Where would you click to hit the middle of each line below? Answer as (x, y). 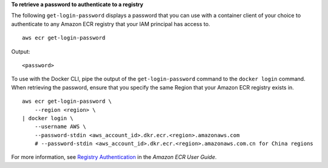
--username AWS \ (60, 127)
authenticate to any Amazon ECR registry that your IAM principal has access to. (111, 24)
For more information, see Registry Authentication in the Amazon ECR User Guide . (114, 157)
